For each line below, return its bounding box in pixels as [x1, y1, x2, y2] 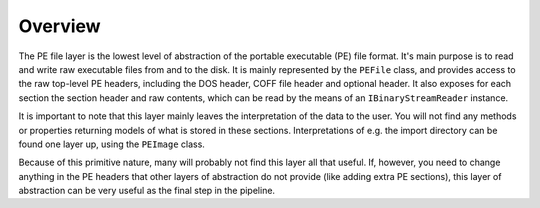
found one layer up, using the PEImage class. [18, 138, 205, 150]
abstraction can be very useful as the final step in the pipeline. [18, 185, 275, 197]
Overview [18, 15, 101, 37]
